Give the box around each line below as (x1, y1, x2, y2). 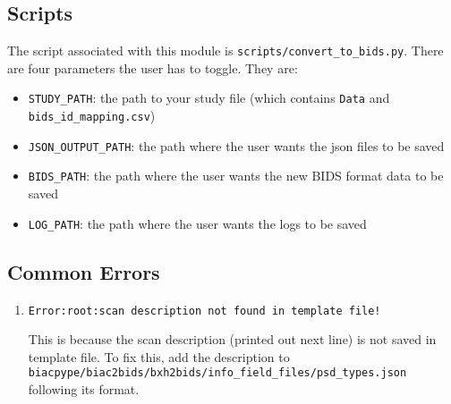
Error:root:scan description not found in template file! (28, 304, 381, 317)
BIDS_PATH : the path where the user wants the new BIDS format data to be (28, 166, 444, 185)
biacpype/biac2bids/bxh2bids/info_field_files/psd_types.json (28, 366, 407, 380)
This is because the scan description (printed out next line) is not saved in (28, 330, 437, 349)
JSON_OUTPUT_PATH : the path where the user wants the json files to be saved (28, 136, 445, 155)
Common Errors (7, 257, 160, 285)
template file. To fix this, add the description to (28, 347, 290, 366)
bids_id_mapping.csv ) (28, 106, 156, 125)
